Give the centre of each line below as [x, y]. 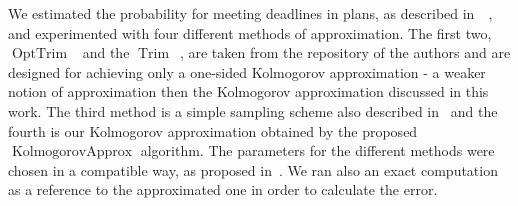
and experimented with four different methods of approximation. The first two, [250, 32]
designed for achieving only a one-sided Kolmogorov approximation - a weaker [247, 71]
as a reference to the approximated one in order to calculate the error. [223, 189]
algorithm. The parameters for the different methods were [317, 150]
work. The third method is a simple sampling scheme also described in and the [253, 110]
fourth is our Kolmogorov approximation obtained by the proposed [213, 130]
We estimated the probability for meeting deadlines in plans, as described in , [250, 13]
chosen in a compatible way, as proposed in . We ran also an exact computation [253, 169]
